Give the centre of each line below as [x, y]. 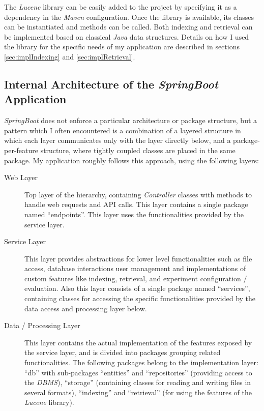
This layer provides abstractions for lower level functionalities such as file [138, 258]
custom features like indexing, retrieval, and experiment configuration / [136, 278]
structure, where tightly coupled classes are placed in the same [138, 150]
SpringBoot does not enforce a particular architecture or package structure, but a [131, 120]
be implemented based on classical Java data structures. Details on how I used [127, 36]
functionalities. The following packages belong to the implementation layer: [141, 362]
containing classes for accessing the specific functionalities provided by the [140, 298]
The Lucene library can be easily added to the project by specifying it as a [121, 7]
